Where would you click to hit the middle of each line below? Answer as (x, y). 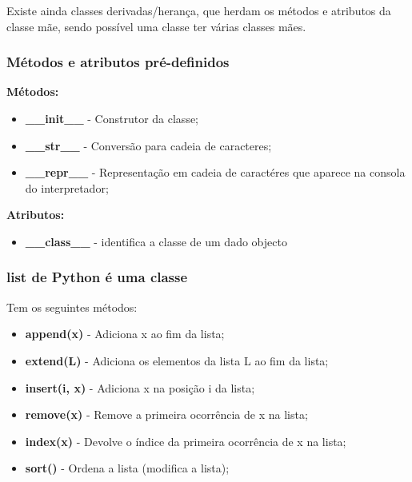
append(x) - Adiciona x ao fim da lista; (125, 334)
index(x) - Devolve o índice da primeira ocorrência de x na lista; (186, 441)
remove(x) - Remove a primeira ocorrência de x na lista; (166, 414)
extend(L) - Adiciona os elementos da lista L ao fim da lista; (177, 360)
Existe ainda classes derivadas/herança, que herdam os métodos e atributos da (199, 10)
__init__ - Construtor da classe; (112, 118)
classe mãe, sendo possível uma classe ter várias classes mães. (156, 26)
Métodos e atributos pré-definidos (118, 62)
